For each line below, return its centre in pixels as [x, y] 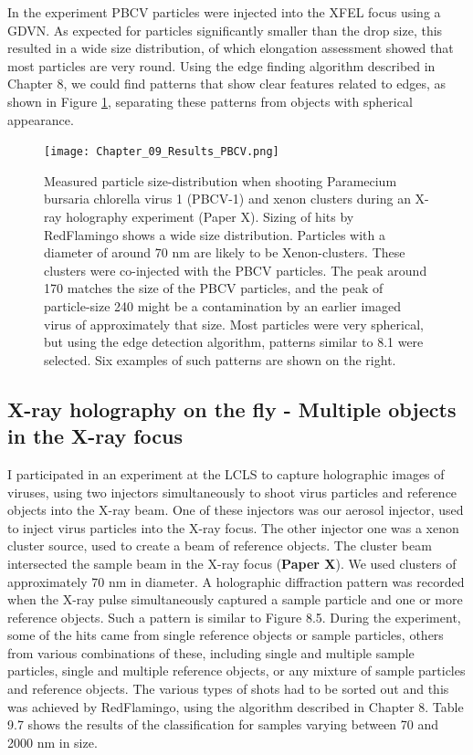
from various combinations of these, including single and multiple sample [211, 652]
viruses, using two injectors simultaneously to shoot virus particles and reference [232, 492]
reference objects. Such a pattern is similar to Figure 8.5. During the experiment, [234, 617]
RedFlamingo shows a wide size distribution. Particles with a [215, 234]
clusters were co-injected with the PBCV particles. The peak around [236, 270]
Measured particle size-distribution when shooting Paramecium [221, 180]
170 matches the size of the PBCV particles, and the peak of [214, 288]
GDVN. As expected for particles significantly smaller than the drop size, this [225, 30]
